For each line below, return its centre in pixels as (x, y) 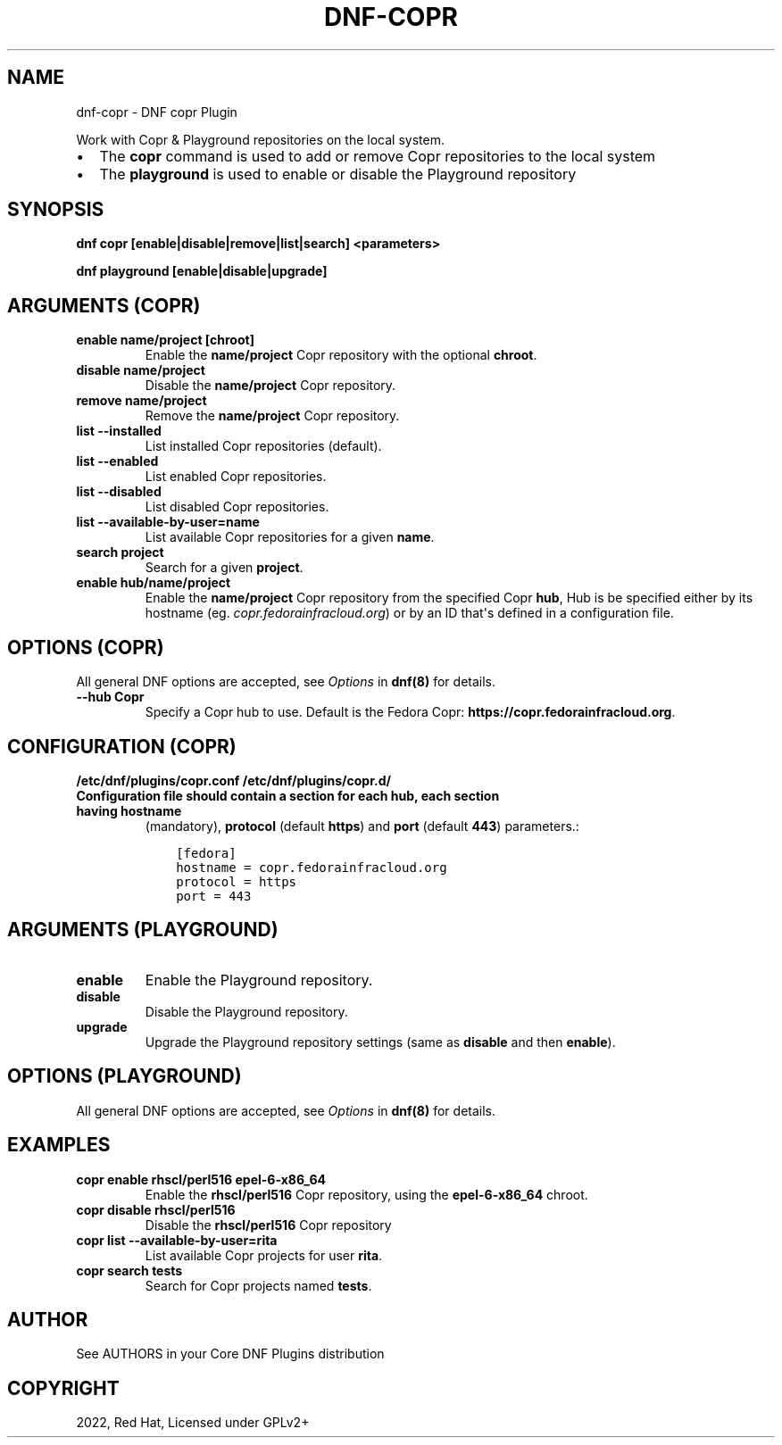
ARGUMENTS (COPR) (104, 305)
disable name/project (141, 370)
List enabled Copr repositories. (236, 477)
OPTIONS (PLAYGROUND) (125, 1076)
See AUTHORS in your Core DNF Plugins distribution (230, 1354)
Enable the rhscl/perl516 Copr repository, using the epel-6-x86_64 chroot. (366, 1194)
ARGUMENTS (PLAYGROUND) (143, 930)
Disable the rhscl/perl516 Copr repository (268, 1225)
